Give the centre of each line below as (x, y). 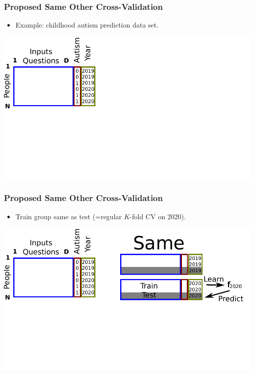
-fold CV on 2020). (158, 216)
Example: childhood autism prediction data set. (87, 25)
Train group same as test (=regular (69, 216)
